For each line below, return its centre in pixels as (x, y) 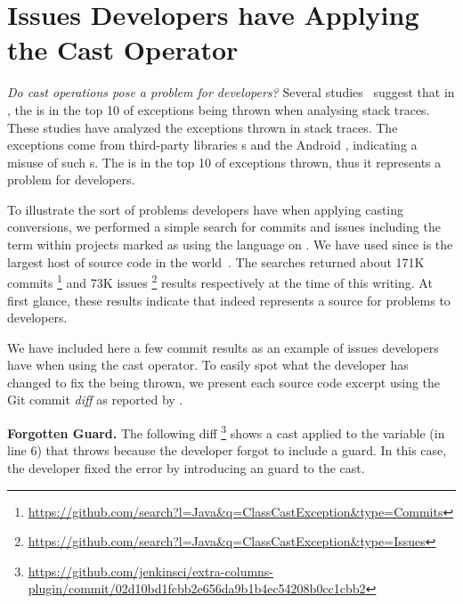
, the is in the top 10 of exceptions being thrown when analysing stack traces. (219, 109)
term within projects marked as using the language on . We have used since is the (230, 245)
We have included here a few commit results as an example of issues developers (223, 347)
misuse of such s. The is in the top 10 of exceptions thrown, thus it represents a (224, 162)
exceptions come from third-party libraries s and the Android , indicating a (212, 145)
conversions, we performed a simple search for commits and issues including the (224, 227)
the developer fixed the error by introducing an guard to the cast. (186, 467)
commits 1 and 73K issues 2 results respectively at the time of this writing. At (220, 281)
